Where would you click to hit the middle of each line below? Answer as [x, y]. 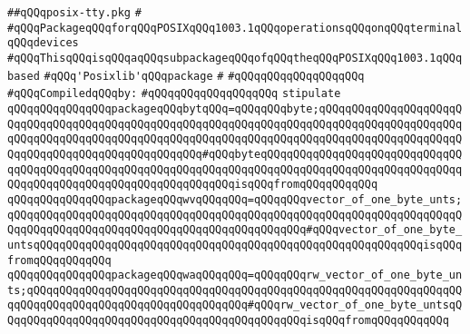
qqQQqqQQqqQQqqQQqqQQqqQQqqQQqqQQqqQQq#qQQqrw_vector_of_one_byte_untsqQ [235, 305]
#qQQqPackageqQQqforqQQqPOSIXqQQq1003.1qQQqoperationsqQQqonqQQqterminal [235, 28]
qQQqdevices [43, 43]
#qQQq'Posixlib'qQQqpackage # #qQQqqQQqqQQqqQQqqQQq [204, 76]
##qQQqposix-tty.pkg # [74, 13]
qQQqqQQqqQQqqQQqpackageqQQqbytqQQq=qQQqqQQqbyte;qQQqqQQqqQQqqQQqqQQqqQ [235, 108]
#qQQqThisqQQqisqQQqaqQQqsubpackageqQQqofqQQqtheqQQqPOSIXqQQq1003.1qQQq [235, 58]
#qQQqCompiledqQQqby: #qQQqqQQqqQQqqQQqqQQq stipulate [174, 94]
